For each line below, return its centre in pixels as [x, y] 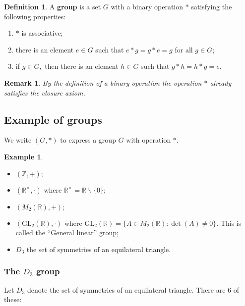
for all [184, 49]
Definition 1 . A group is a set [53, 6]
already [221, 82]
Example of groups [53, 119]
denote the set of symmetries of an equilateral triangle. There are [126, 289]
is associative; [42, 33]
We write [18, 140]
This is [231, 223]
